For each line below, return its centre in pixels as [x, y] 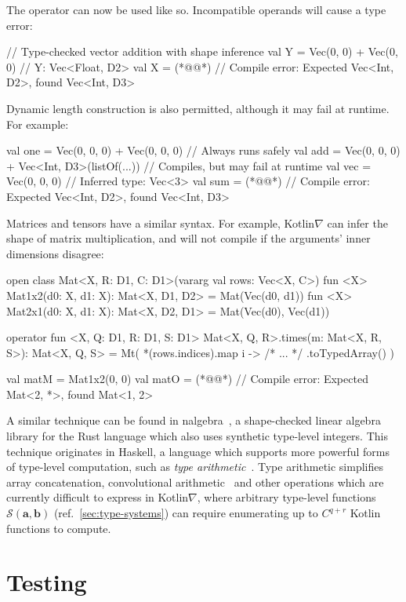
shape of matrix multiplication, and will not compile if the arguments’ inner [188, 238]
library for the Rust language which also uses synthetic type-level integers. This [197, 436]
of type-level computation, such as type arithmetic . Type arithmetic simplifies [195, 467]
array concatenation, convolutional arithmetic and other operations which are [195, 482]
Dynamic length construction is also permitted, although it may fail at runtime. [198, 108]
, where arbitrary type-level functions [286, 497]
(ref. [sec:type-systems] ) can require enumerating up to [186, 513]
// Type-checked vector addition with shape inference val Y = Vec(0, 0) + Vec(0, [202, 51]
